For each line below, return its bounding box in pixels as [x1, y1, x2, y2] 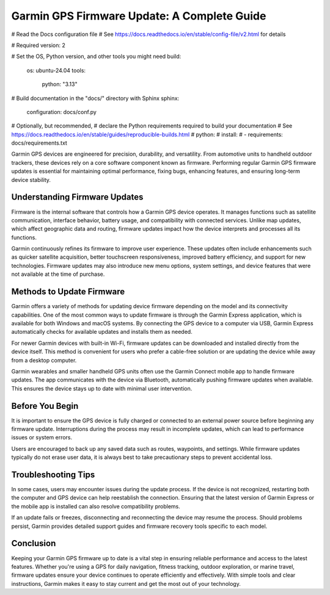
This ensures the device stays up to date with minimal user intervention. [11, 384, 193, 392]
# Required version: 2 [11, 41, 65, 49]
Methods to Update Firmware [11, 287, 125, 297]
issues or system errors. [11, 434, 73, 441]
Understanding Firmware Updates [11, 192, 144, 203]
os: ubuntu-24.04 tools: [26, 67, 86, 74]
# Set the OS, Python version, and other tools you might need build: [11, 52, 182, 60]
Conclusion [11, 538, 56, 549]
